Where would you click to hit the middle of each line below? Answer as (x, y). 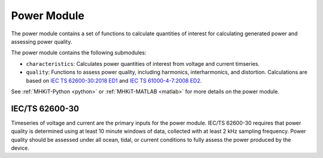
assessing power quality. (42, 41)
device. (20, 148)
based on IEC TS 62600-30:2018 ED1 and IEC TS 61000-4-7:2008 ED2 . (114, 80)
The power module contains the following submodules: (79, 53)
